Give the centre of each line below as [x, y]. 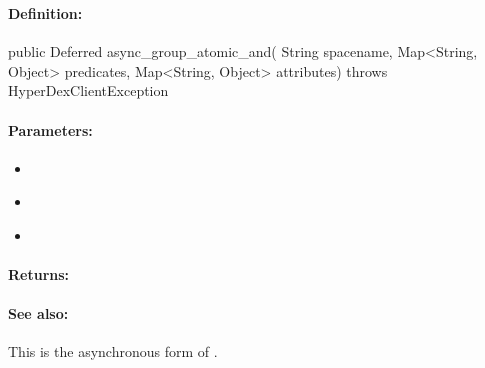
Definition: [45, 12]
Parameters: [50, 129]
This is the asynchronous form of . [113, 351]
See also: [38, 313]
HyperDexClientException [88, 90]
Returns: [39, 274]
